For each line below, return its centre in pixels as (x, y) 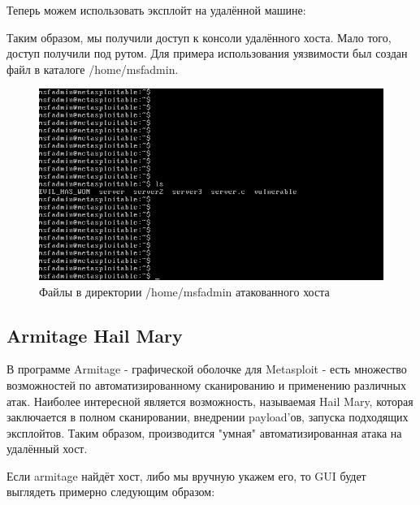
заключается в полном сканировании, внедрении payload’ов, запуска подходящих (208, 417)
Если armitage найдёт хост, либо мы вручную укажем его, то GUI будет (186, 475)
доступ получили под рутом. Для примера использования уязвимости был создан (207, 53)
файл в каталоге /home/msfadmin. (93, 69)
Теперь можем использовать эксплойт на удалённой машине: (156, 10)
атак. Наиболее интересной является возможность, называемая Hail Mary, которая (210, 401)
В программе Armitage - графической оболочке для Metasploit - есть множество (207, 369)
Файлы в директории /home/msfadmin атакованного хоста (184, 291)
